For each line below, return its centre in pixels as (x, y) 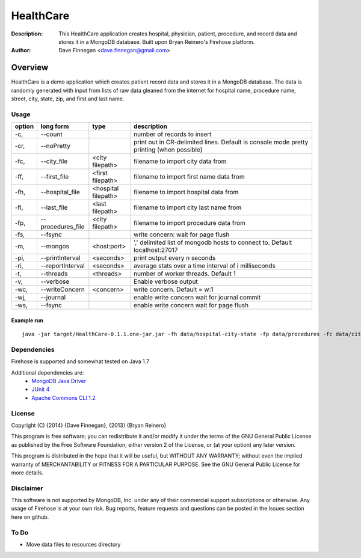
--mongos (55, 247)
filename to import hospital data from (186, 192)
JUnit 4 (41, 389)
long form (55, 126)
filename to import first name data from (189, 177)
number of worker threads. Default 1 (184, 274)
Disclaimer (27, 488)
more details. (27, 473)
